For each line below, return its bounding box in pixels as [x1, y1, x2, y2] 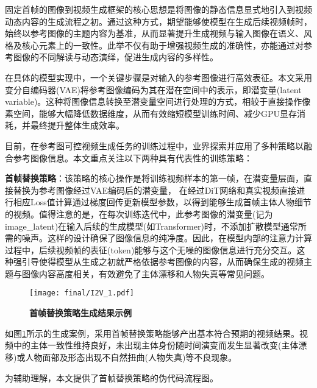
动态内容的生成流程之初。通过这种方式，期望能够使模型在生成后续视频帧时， [5, 15, 312, 27]
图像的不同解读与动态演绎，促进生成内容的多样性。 [13, 51, 218, 63]
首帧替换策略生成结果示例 [29, 306, 132, 319]
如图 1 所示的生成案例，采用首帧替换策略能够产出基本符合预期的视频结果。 [5, 326, 299, 339]
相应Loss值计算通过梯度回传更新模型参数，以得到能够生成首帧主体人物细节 [13, 196, 312, 208]
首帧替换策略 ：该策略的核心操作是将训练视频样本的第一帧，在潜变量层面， [5, 172, 304, 185]
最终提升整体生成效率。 [30, 119, 124, 132]
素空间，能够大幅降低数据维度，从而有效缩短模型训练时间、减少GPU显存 [5, 107, 297, 119]
